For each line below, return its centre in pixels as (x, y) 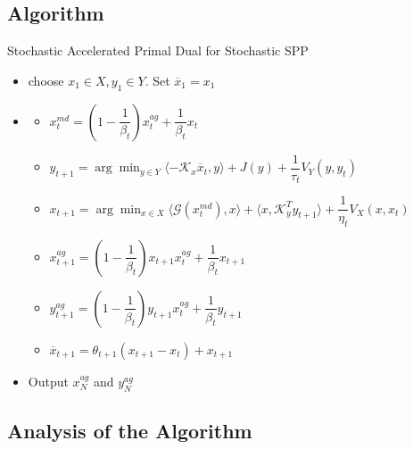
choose (46, 80)
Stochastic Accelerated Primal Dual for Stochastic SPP (158, 50)
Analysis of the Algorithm (130, 431)
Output (48, 381)
